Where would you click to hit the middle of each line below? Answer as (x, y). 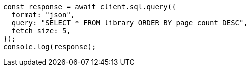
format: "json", (43, 15)
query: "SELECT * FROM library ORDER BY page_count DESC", (129, 23)
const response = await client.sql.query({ (90, 7)
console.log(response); (50, 47)
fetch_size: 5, (41, 31)
